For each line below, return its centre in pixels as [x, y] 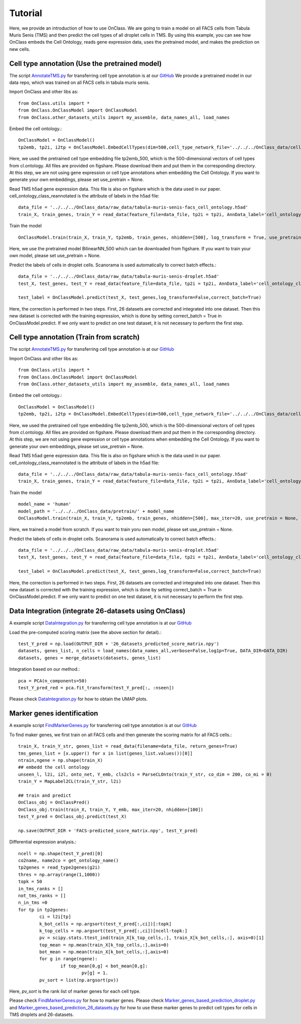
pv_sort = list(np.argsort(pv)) [79, 980]
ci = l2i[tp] [55, 917]
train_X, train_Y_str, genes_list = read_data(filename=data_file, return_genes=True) [128, 746]
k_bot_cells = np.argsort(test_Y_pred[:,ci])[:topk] [105, 924]
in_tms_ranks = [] [41, 889]
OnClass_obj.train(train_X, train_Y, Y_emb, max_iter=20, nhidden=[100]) [111, 809]
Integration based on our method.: [45, 669]
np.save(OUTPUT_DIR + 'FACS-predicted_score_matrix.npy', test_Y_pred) [108, 831]
